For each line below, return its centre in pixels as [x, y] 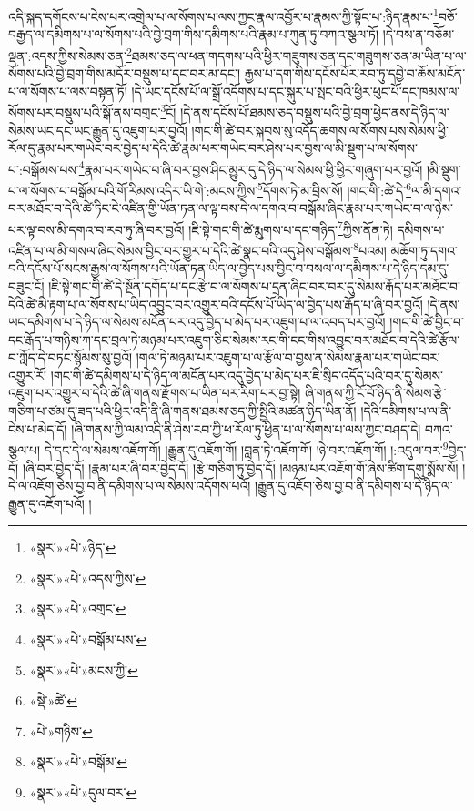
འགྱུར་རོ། [28, 375]
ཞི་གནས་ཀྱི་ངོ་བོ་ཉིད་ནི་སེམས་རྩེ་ [375, 393]
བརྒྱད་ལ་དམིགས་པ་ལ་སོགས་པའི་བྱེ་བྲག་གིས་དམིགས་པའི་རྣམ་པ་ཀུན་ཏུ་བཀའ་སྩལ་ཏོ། [194, 34]
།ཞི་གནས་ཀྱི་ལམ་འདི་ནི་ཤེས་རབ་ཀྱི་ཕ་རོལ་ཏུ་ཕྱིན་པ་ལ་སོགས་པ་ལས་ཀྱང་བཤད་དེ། [246, 428]
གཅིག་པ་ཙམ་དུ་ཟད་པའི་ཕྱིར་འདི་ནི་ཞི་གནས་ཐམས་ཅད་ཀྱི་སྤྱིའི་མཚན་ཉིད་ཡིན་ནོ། [182, 411]
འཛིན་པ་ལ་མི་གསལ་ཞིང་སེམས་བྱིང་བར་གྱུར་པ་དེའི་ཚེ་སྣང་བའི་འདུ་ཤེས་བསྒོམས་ [181, 250]
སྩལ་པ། [25, 449]
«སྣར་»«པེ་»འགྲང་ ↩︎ [78, 608]
